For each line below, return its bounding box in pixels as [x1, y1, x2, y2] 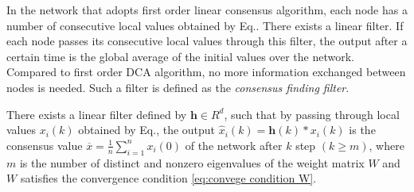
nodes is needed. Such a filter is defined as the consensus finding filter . [6, 79, 350, 95]
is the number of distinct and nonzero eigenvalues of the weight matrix [19, 154, 365, 171]
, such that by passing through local [224, 106, 400, 122]
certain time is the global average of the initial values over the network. [6, 48, 354, 64]
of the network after [185, 136, 283, 153]
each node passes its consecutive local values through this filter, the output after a [6, 33, 408, 49]
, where [369, 136, 404, 153]
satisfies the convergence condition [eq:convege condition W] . [20, 170, 317, 186]
